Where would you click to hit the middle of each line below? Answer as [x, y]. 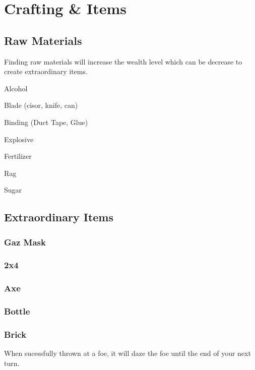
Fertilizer [18, 156]
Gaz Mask [25, 242]
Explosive [19, 139]
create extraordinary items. [46, 71]
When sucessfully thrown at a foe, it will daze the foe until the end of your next [127, 353]
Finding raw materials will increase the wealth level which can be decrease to [123, 61]
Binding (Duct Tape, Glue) [46, 122]
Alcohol [16, 88]
